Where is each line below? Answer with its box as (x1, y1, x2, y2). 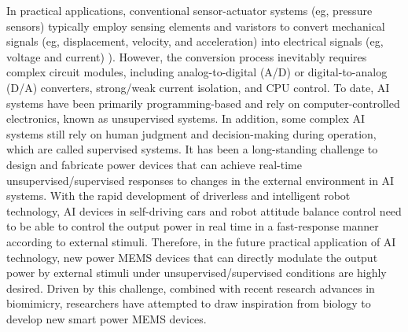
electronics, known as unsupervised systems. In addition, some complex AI (6, 110, 366, 127)
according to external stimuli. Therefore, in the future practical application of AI (6, 233, 396, 249)
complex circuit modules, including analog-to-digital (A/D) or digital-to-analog (6, 64, 388, 80)
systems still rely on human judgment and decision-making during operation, (6, 125, 377, 142)
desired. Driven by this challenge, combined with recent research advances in (6, 279, 375, 296)
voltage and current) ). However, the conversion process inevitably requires (6, 48, 367, 65)
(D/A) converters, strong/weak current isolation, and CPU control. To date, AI (6, 79, 390, 95)
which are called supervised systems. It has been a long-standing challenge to (6, 141, 378, 157)
